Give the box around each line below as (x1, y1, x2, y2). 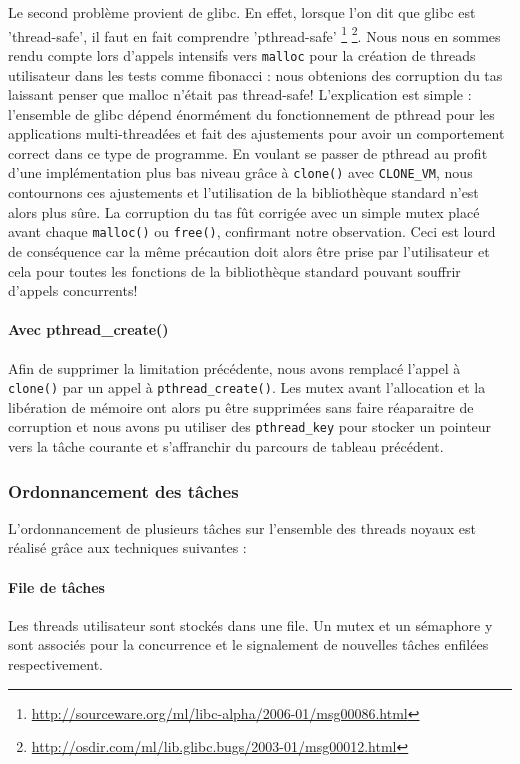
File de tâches (8, 576, 105, 597)
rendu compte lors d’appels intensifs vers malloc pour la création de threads (8, 44, 476, 65)
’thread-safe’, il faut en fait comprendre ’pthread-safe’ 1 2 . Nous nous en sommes (8, 22, 501, 46)
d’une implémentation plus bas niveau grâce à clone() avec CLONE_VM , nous (8, 162, 473, 183)
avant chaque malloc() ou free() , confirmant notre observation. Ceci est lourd (8, 221, 496, 242)
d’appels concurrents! (8, 280, 138, 301)
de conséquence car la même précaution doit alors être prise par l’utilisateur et (8, 240, 490, 261)
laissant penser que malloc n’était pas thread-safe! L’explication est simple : (8, 84, 472, 105)
